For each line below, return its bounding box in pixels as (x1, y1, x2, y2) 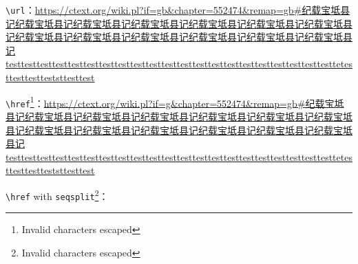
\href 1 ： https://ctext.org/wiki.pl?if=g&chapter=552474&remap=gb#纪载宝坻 (6, 93, 344, 110)
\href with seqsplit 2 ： (6, 186, 109, 203)
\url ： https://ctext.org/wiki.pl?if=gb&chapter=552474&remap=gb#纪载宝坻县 (6, 3, 350, 16)
